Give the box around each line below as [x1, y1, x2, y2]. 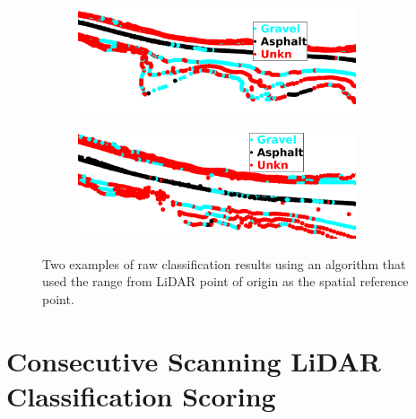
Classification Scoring [6, 377, 276, 414]
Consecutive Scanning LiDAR [6, 342, 381, 379]
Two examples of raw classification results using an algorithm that [42, 254, 406, 273]
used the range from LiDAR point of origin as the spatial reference [42, 272, 409, 291]
